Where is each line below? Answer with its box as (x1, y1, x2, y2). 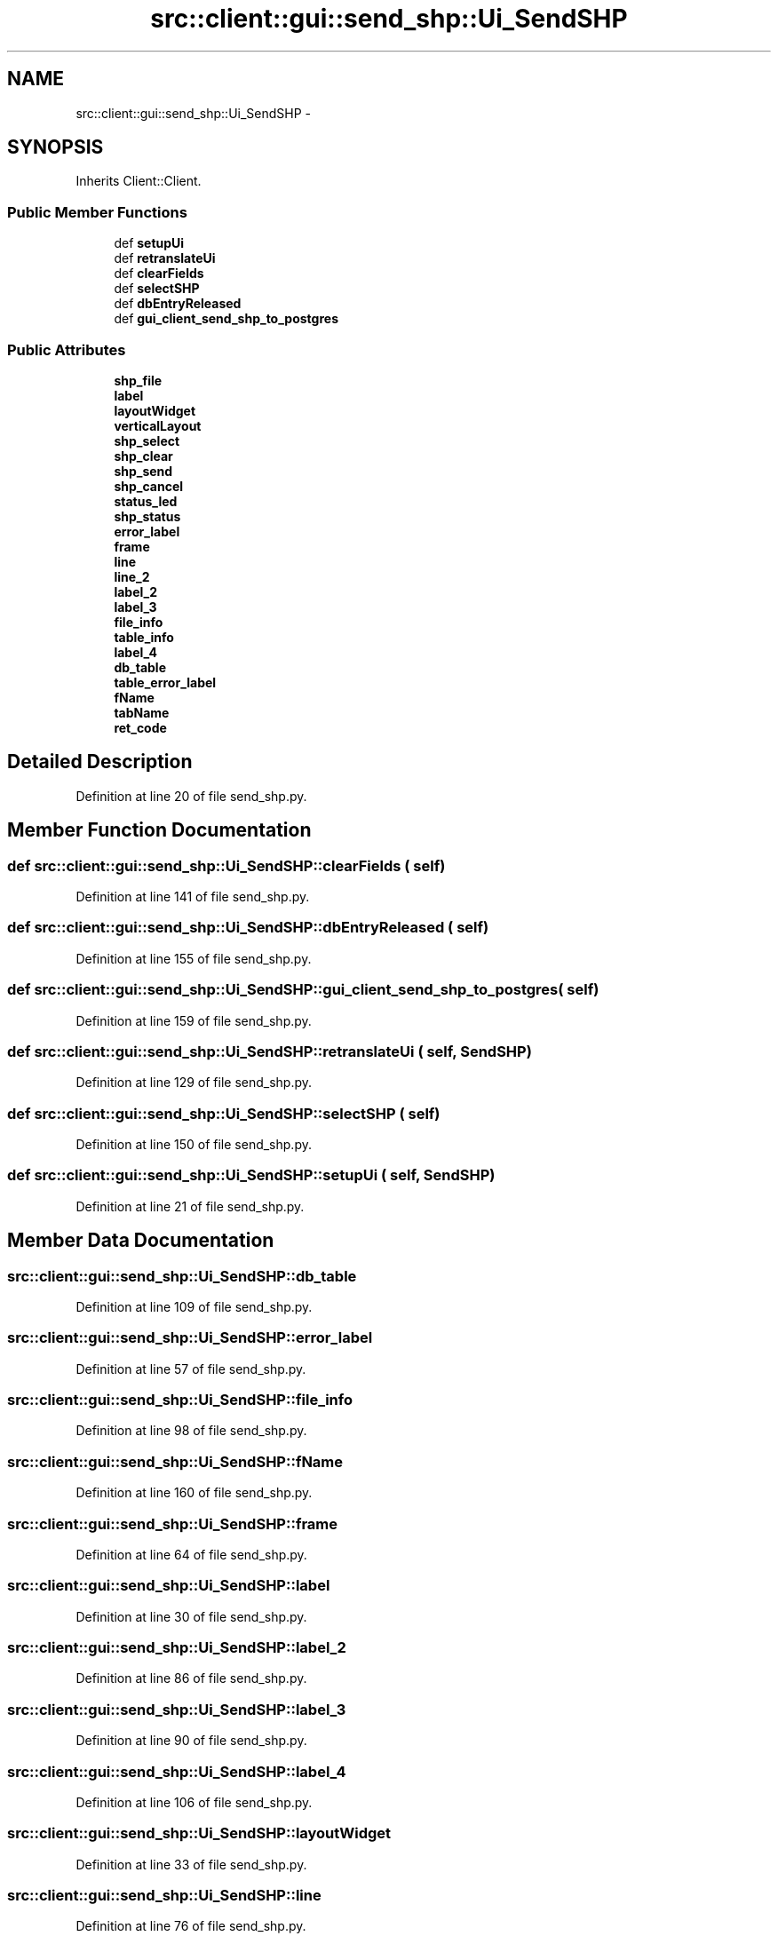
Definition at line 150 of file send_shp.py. (75, 1137, 312, 1152)
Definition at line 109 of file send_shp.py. (75, 1298, 313, 1314)
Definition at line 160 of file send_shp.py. (75, 1485, 313, 1501)
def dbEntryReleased (114, 296, 242, 312)
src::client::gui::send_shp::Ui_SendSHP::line (7, 1886, 322, 1905)
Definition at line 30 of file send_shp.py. (75, 1608, 307, 1624)
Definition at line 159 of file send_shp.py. (75, 1012, 312, 1028)
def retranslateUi (114, 250, 216, 266)
